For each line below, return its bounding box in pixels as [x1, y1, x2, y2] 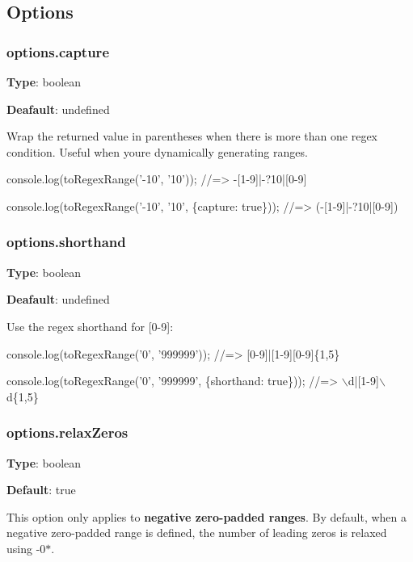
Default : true [6, 481, 76, 498]
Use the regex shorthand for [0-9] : [6, 317, 174, 334]
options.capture [6, 41, 109, 61]
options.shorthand [6, 232, 126, 252]
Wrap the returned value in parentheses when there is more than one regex [6, 128, 377, 145]
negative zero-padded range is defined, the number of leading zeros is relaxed [6, 524, 387, 541]
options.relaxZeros [6, 422, 129, 442]
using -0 [6, 539, 46, 556]
